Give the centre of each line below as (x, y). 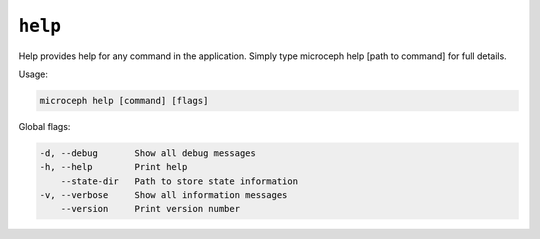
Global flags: (44, 126)
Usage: (33, 74)
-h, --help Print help (113, 167)
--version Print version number (150, 209)
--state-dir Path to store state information (179, 181)
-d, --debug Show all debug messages (148, 153)
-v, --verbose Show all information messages (163, 195)
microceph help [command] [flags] (124, 100)
